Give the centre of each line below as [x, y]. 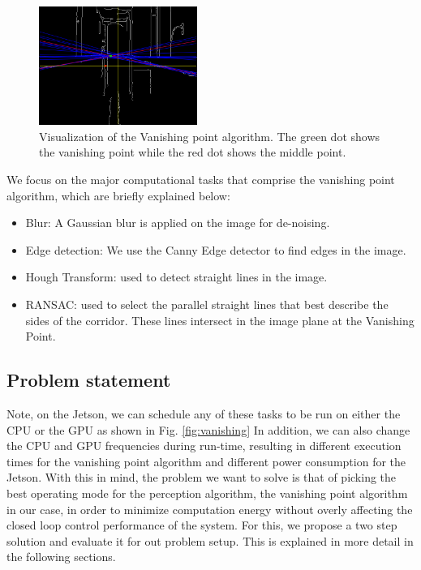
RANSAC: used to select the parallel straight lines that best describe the [207, 304]
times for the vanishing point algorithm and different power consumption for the [206, 461]
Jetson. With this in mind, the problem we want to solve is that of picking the [202, 477]
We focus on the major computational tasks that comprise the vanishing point [201, 180]
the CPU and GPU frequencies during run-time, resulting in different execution [204, 446]
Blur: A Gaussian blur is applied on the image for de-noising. [178, 223]
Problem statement [89, 380]
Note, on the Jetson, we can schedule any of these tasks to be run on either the [204, 414]
